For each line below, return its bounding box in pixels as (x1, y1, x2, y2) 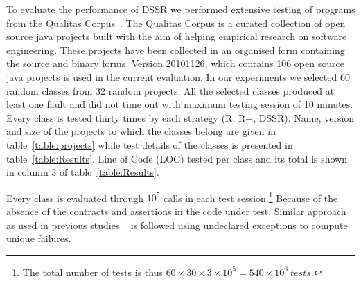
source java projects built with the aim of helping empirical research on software (6, 29, 347, 44)
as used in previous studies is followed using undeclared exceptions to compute (6, 217, 348, 232)
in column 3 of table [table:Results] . (6, 165, 159, 179)
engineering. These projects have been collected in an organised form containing (6, 42, 345, 57)
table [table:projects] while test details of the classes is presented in (6, 137, 293, 152)
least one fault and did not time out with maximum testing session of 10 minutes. (6, 97, 353, 111)
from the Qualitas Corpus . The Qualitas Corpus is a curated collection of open (6, 15, 346, 30)
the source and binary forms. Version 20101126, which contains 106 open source (6, 56, 344, 71)
